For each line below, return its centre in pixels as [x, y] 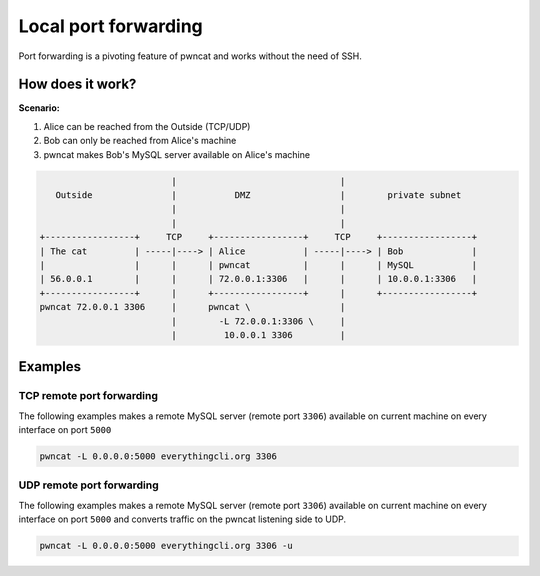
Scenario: [39, 108]
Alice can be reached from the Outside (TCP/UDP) [147, 126]
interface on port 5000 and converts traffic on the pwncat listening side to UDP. [182, 519]
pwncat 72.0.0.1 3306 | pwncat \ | [192, 307]
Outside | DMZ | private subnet [258, 195]
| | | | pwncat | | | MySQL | [258, 264]
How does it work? [77, 84]
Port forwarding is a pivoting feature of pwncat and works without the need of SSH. [190, 56]
